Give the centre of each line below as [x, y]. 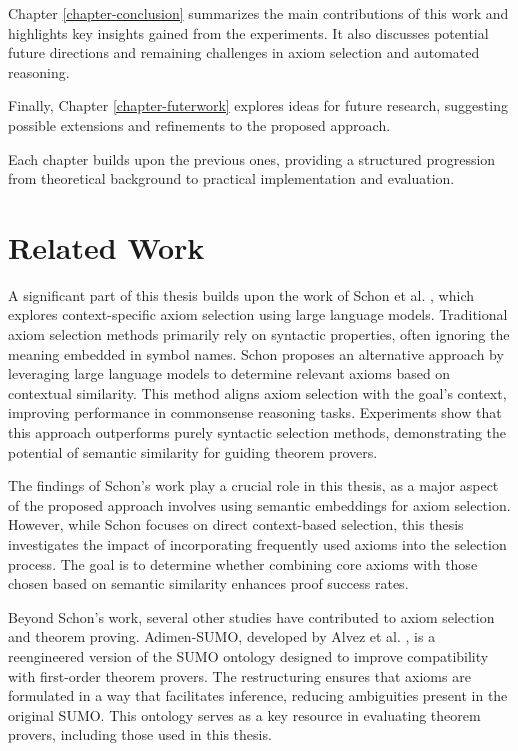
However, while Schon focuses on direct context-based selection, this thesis [236, 524]
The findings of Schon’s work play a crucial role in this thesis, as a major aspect [253, 485]
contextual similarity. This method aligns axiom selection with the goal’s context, [257, 392]
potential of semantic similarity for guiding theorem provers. [193, 451]
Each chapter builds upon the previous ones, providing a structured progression [252, 158]
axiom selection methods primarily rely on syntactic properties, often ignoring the [259, 334]
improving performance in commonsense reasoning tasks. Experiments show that [255, 412]
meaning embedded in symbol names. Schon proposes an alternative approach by [256, 353]
